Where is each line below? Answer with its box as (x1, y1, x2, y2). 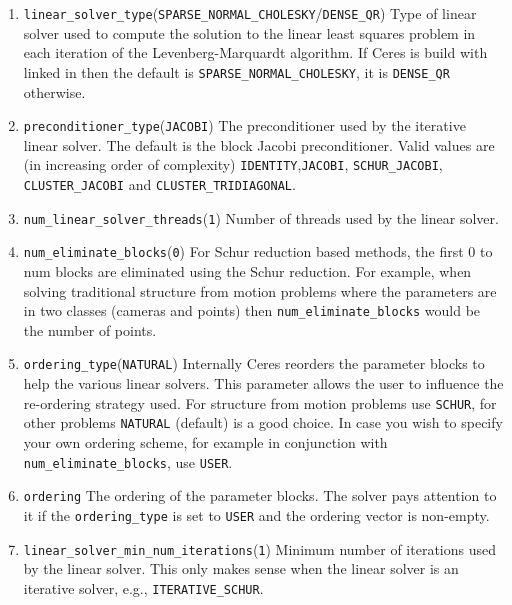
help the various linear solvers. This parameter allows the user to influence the (23, 373, 504, 394)
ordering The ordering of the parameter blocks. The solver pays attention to (23, 485, 497, 506)
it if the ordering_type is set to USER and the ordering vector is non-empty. (23, 504, 490, 525)
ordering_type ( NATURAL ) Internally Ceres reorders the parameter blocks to (23, 353, 485, 374)
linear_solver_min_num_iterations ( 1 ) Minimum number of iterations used (23, 538, 496, 559)
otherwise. (23, 81, 86, 102)
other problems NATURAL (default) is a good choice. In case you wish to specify (23, 412, 503, 433)
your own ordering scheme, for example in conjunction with (23, 431, 388, 452)
